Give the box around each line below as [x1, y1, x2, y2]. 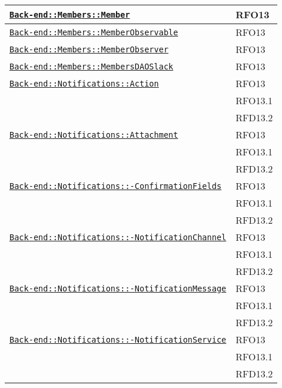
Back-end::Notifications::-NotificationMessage [9, 283, 227, 293]
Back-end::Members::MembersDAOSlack [9, 61, 174, 71]
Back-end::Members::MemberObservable [9, 27, 178, 37]
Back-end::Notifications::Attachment [9, 130, 178, 140]
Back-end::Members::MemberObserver [9, 44, 169, 54]
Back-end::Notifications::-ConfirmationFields [9, 181, 222, 191]
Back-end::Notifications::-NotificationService [9, 334, 227, 344]
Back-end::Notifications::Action [9, 78, 159, 88]
